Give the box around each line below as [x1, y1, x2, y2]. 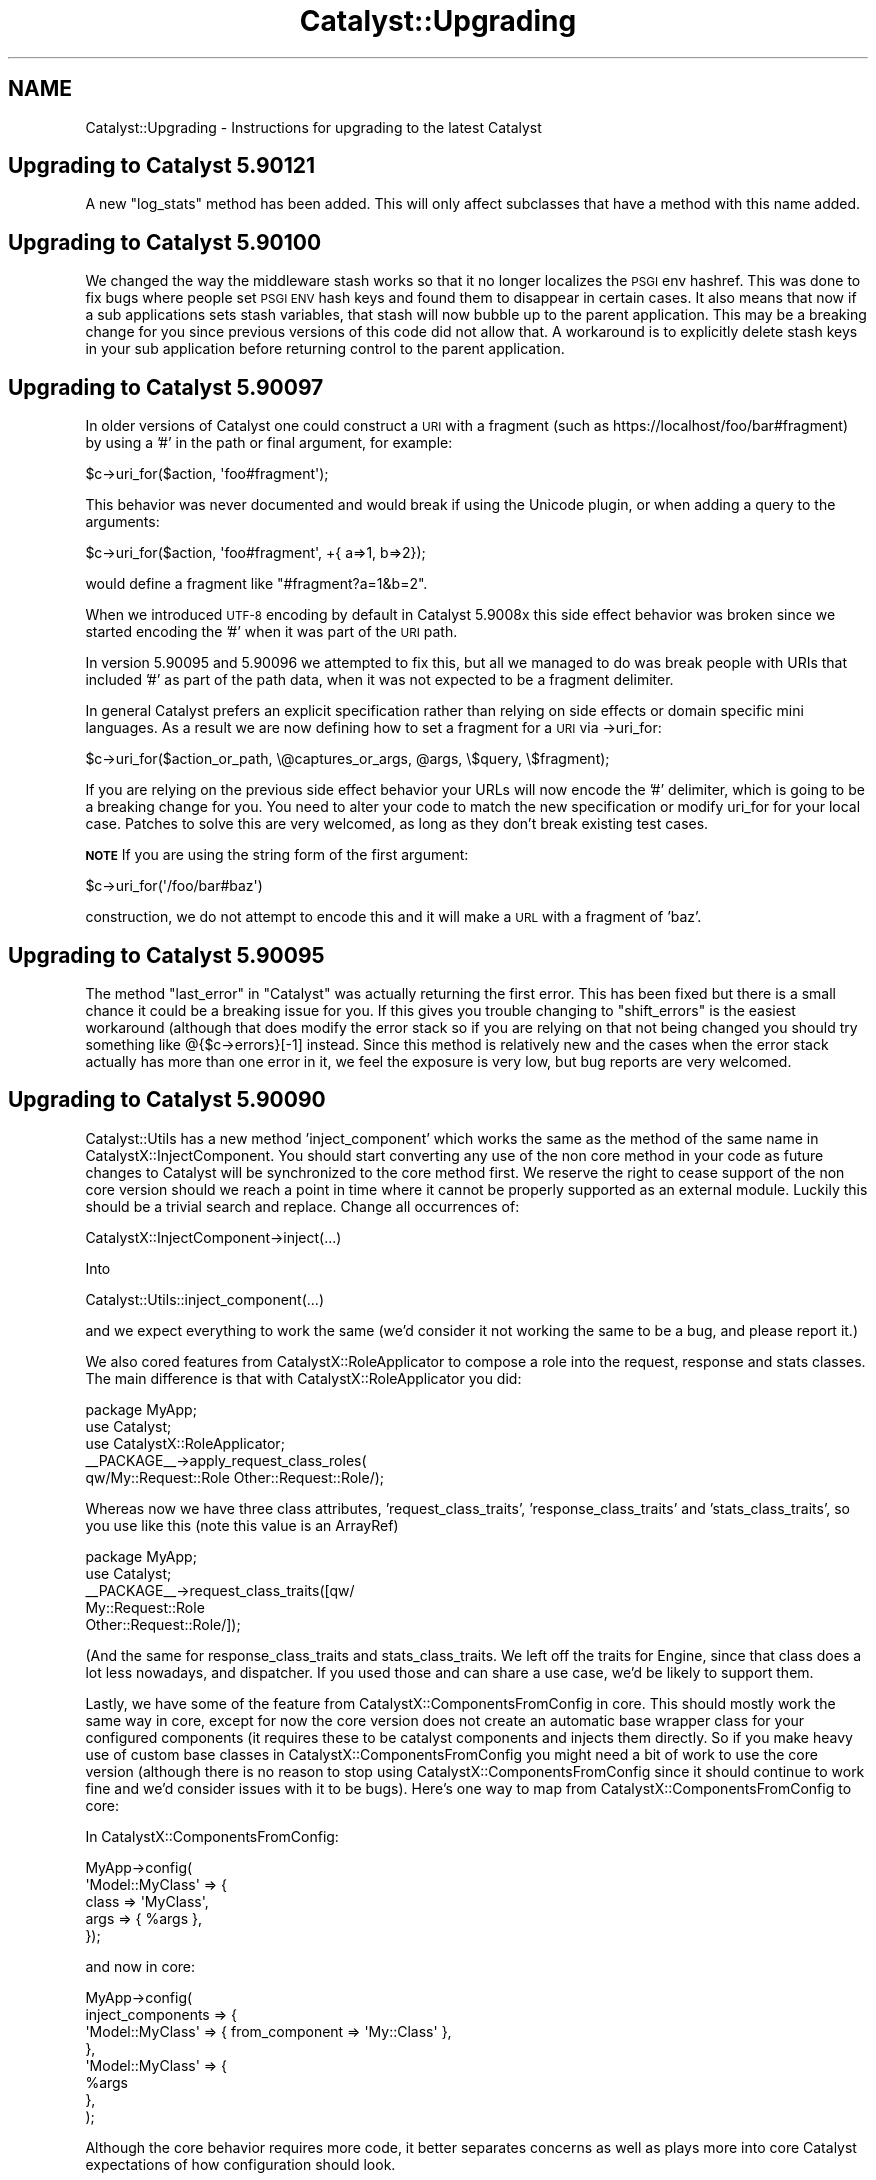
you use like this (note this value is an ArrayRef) [85, 1516, 399, 1534]
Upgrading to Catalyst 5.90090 [8, 1087, 326, 1113]
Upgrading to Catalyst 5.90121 [8, 153, 316, 179]
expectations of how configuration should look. [85, 2155, 396, 2173]
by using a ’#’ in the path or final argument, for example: [85, 434, 453, 452]
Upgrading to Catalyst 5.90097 [8, 374, 324, 400]
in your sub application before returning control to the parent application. [85, 340, 565, 358]
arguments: [85, 513, 160, 531]
